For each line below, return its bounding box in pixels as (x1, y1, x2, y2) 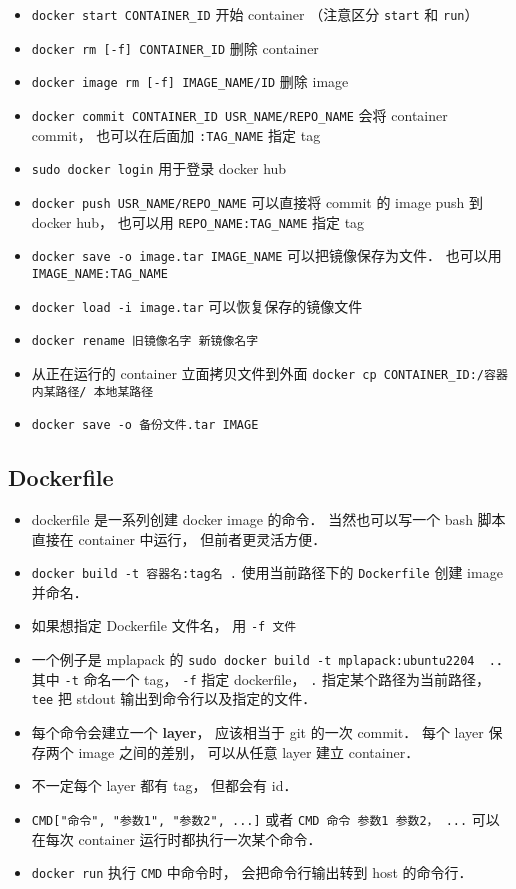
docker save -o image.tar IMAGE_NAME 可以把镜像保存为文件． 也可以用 (31, 245, 502, 266)
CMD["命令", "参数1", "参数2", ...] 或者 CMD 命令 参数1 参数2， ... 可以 (31, 808, 500, 829)
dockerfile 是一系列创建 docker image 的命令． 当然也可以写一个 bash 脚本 (31, 509, 506, 530)
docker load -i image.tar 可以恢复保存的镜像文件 (31, 295, 363, 316)
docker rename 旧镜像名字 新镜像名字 (31, 334, 259, 349)
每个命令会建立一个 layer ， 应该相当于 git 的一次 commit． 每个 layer (31, 722, 484, 743)
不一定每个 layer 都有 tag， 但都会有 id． (31, 775, 298, 796)
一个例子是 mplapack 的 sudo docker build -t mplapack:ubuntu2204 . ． (31, 649, 510, 670)
